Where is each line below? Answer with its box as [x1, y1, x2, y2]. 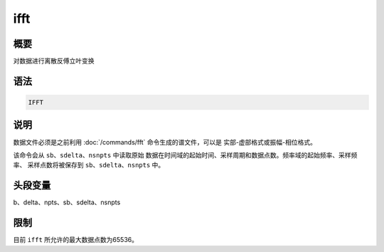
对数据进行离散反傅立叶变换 [13, 57, 95, 65]
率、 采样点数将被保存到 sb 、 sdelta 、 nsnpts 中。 [13, 161, 165, 169]
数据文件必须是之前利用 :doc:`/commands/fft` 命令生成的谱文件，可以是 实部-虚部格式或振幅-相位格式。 [13, 137, 316, 146]
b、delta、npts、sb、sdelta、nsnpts [13, 198, 121, 206]
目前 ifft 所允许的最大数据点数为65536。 [13, 236, 139, 244]
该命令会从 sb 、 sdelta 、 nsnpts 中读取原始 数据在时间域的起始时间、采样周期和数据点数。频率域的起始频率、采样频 [13, 150, 358, 159]
